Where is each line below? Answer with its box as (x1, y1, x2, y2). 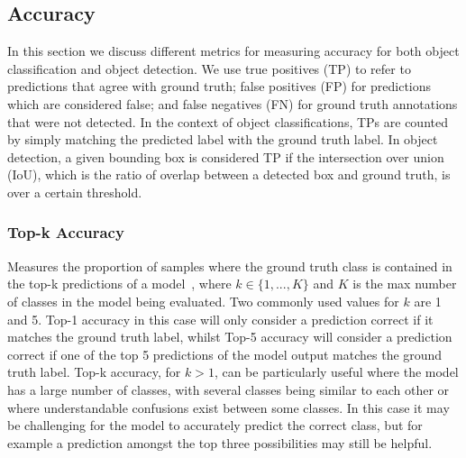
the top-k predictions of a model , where (7, 274, 232, 293)
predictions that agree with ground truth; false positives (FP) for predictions (7, 77, 432, 96)
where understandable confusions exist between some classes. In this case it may (7, 398, 450, 417)
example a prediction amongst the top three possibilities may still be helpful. (7, 433, 433, 452)
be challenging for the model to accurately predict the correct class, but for (7, 416, 423, 435)
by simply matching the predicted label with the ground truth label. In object (7, 130, 438, 149)
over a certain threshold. (7, 182, 142, 201)
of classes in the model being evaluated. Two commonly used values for (7, 291, 399, 310)
